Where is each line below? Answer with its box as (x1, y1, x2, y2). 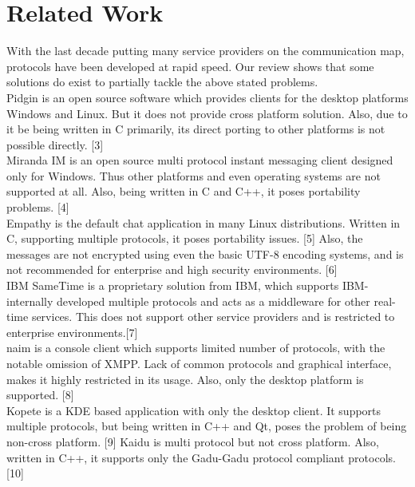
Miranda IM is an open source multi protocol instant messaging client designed (6, 152, 393, 168)
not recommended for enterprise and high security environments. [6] (6, 261, 338, 278)
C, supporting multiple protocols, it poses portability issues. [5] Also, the (6, 230, 363, 247)
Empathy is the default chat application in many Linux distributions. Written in (6, 214, 401, 231)
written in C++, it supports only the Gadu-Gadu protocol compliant (6, 449, 345, 465)
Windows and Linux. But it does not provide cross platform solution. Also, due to (6, 105, 408, 121)
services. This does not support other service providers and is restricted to (31, 308, 395, 325)
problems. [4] (6, 199, 69, 216)
